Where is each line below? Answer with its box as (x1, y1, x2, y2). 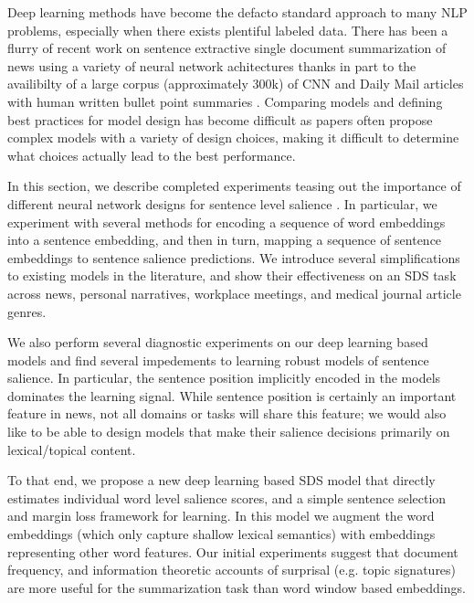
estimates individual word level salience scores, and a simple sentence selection (7, 488, 447, 507)
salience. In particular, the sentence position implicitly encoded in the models (7, 368, 441, 387)
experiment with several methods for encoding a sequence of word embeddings (7, 212, 446, 231)
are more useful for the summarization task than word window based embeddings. (7, 577, 466, 597)
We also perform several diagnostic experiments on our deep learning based (7, 333, 428, 352)
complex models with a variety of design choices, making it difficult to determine (7, 128, 459, 147)
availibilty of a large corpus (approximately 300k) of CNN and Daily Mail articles (7, 74, 464, 93)
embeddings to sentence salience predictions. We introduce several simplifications (7, 248, 460, 267)
